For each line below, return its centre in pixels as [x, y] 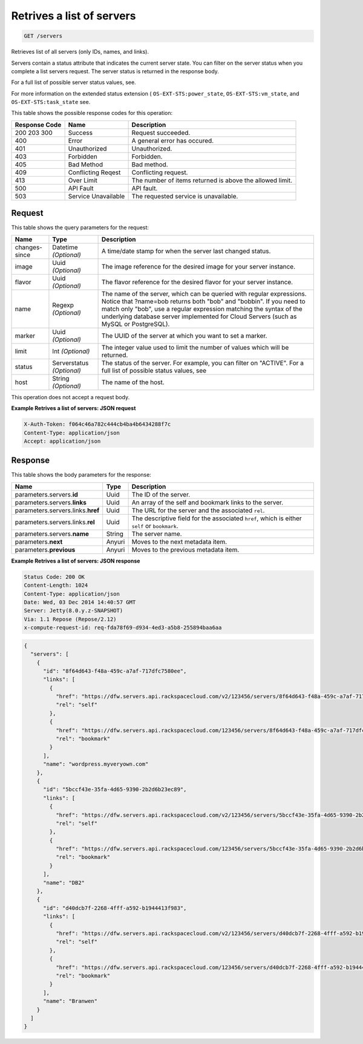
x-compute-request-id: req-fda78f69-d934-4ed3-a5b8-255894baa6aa [123, 628]
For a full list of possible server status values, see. [74, 82]
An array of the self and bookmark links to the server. [208, 502]
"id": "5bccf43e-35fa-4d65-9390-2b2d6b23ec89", [115, 790]
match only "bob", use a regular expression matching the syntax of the [202, 308]
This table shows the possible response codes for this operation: [92, 113]
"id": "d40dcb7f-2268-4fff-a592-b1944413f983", [115, 908]
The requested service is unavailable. [185, 196]
